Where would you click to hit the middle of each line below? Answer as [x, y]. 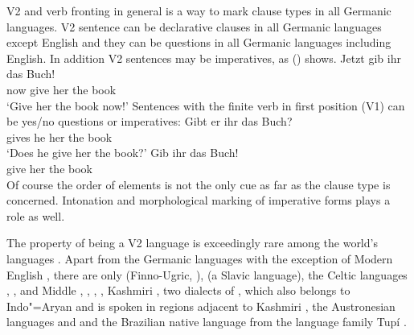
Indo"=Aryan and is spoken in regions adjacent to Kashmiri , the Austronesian [201, 306]
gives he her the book [59, 136]
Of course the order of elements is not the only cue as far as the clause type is [199, 184]
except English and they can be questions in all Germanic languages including [199, 42]
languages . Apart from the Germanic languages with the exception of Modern [200, 258]
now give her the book [61, 89]
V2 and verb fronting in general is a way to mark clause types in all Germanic [199, 10]
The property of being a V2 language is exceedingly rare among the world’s [192, 243]
